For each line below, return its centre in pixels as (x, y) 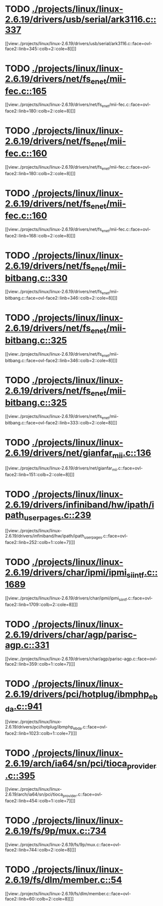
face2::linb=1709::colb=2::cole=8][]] (41, 604)
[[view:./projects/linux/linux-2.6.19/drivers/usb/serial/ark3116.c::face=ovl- (79, 43)
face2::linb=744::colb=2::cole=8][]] (41, 850)
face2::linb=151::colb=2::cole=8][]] (40, 475)
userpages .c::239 (57, 516)
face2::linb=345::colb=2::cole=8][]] (41, 49)
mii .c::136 (132, 454)
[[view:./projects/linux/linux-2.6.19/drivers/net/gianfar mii (61, 469)
